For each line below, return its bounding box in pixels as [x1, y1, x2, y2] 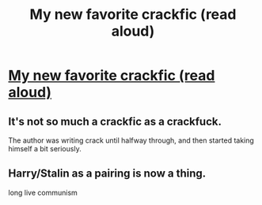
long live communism [8, 188, 78, 197]
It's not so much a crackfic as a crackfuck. [8, 114, 222, 128]
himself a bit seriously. [8, 144, 82, 153]
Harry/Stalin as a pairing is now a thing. [8, 167, 207, 181]
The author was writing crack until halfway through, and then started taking [8, 136, 255, 145]
